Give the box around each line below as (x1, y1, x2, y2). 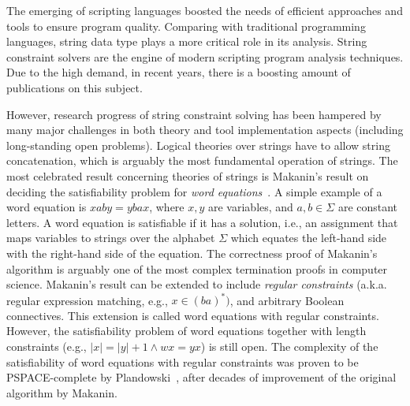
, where (149, 199, 184, 215)
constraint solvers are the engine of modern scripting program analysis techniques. (6, 48, 404, 65)
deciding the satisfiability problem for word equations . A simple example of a (6, 183, 382, 199)
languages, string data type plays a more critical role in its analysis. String (6, 33, 367, 50)
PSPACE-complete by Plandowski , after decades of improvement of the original (6, 369, 397, 386)
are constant (337, 199, 398, 215)
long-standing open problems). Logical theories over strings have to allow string (6, 136, 390, 153)
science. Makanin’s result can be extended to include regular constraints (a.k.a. (6, 276, 387, 292)
